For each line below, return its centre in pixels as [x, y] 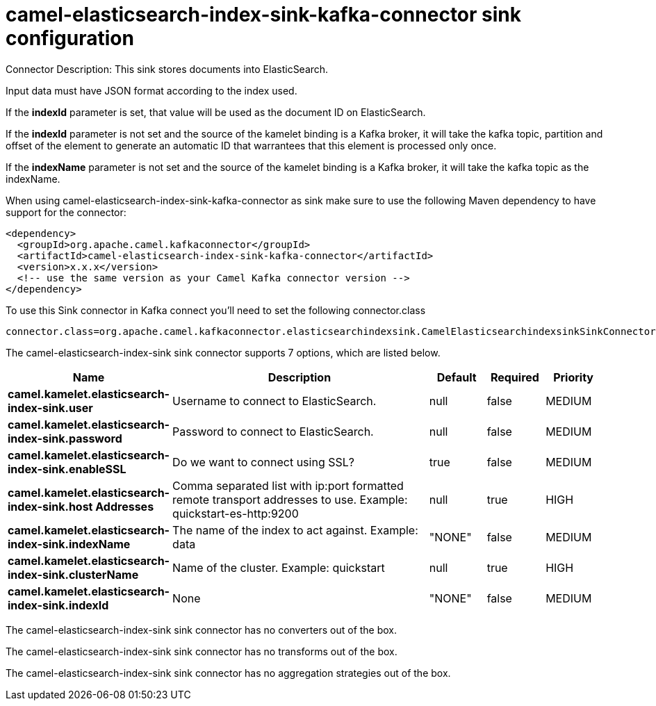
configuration [70, 38]
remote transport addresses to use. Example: [290, 499]
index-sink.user [50, 408]
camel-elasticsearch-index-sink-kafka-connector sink [264, 15]
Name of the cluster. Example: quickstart [279, 567]
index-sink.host [50, 506]
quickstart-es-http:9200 [236, 513]
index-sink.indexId [58, 605]
